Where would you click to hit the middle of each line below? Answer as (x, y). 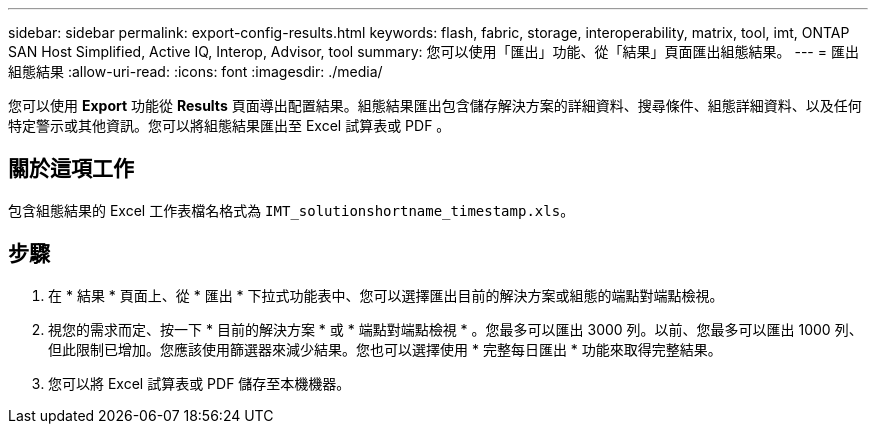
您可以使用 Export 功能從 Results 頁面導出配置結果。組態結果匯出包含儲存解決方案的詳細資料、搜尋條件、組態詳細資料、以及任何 (435, 105)
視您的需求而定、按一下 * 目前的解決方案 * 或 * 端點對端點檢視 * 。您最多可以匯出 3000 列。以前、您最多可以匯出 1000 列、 (455, 329)
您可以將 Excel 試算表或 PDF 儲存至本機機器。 (199, 383)
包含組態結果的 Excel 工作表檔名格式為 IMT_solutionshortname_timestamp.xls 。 (291, 210)
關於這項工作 (71, 169)
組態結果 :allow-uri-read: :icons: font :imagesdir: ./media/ (195, 71)
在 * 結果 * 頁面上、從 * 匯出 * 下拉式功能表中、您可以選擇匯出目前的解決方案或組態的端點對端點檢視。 (386, 295)
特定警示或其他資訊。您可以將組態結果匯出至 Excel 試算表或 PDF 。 (229, 125)
